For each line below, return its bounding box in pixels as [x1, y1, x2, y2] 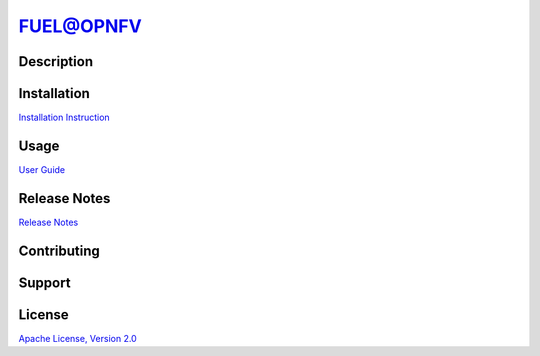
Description [18, 53, 94, 70]
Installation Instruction [18, 111, 110, 124]
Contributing [18, 242, 100, 259]
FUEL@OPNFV [18, 15, 142, 37]
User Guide [18, 163, 66, 175]
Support [18, 274, 71, 291]
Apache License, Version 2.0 [18, 332, 137, 344]
